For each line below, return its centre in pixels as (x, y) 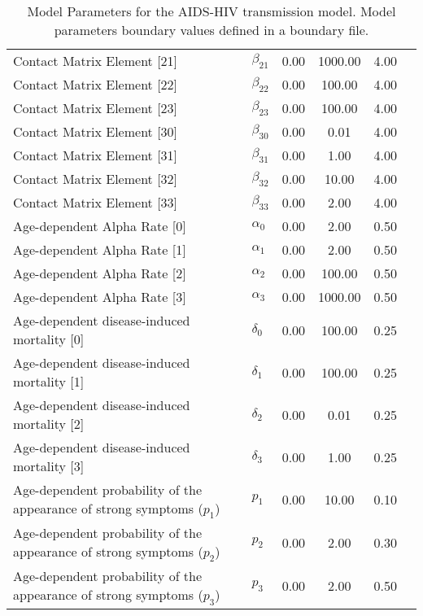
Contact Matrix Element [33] (96, 202)
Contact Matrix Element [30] (96, 131)
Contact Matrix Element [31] (96, 155)
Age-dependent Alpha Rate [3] (100, 297)
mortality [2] (49, 424)
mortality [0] (49, 339)
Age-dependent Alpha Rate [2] (100, 273)
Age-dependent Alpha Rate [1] (100, 249)
